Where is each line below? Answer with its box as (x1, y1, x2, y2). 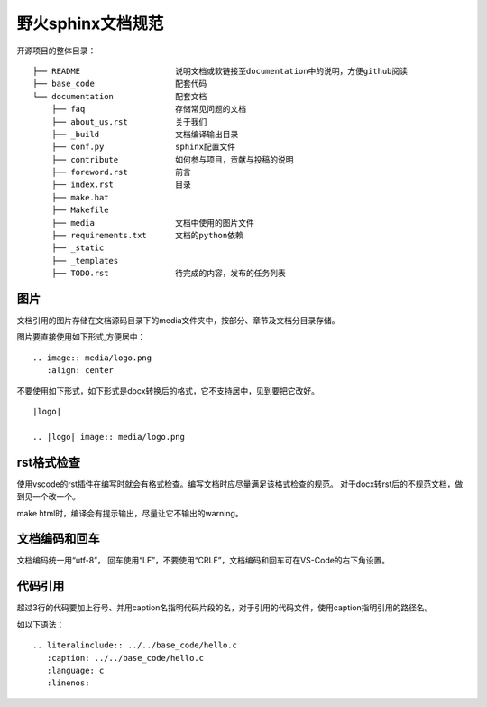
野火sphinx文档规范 (16, 14, 164, 33)
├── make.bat (51, 192, 109, 202)
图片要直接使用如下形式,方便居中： (16, 331, 146, 342)
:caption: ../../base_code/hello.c (46, 653, 205, 663)
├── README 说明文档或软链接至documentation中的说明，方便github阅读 (32, 66, 409, 76)
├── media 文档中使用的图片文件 (51, 218, 254, 228)
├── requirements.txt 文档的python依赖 (51, 230, 243, 241)
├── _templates (51, 256, 119, 265)
